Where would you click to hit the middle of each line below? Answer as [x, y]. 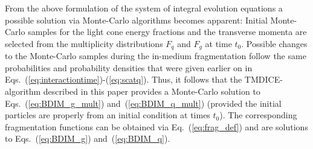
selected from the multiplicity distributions [84, 43]
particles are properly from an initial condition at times [108, 115]
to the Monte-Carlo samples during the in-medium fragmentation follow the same [156, 56]
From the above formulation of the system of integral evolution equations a [144, 8]
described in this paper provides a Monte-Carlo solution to [152, 91]
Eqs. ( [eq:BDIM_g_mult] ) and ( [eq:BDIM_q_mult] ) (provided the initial [143, 103]
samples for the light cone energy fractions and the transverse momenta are [167, 32]
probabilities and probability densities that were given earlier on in [129, 67]
